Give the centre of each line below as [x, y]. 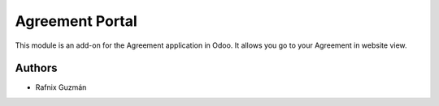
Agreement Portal [76, 21]
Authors [36, 68]
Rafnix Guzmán [61, 87]
